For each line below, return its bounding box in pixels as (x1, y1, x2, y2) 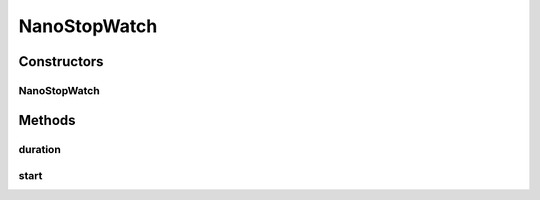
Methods (18, 111, 76, 129)
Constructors (18, 53, 104, 70)
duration (18, 142, 62, 156)
